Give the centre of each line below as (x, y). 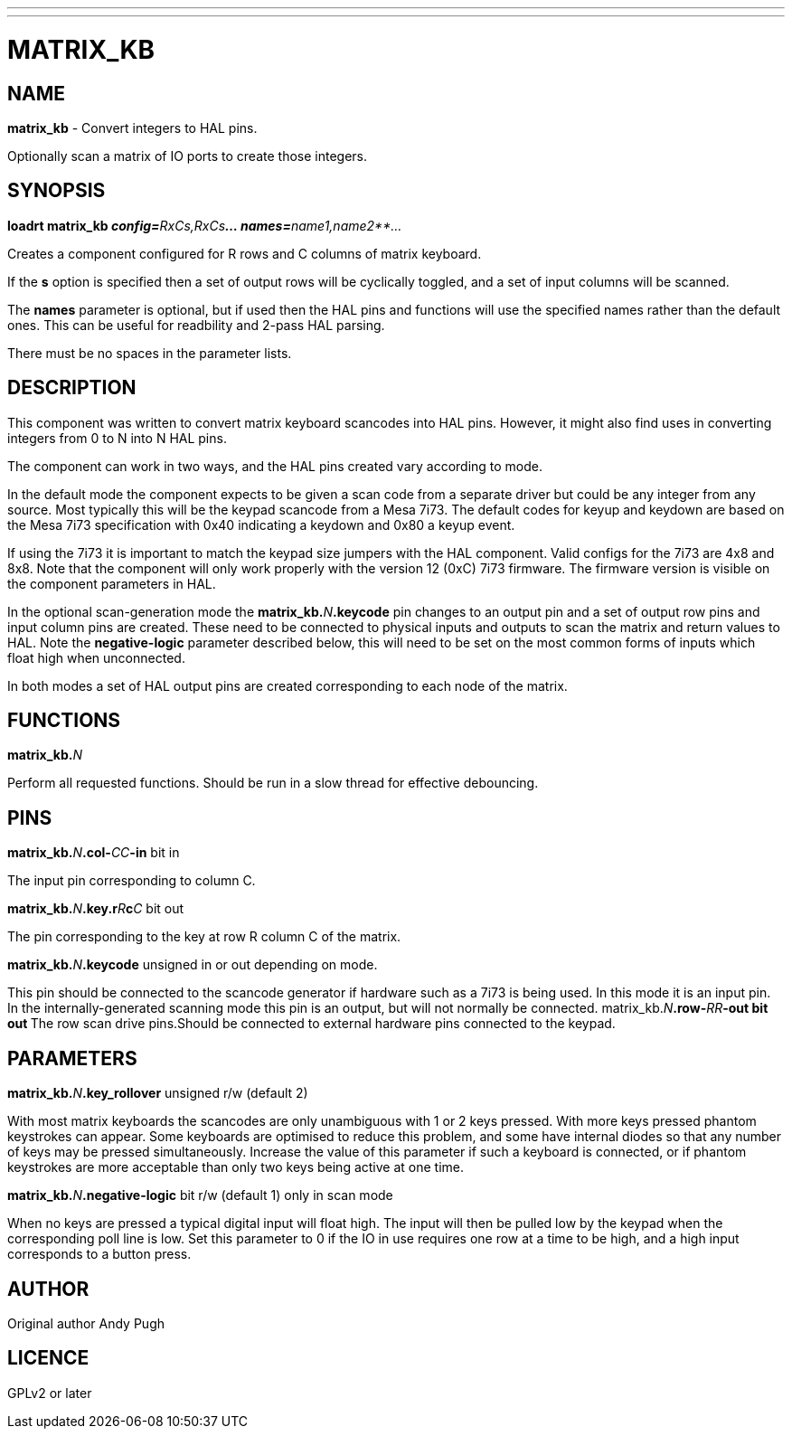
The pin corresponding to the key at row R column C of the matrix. (204, 937)
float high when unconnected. (96, 657)
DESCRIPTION (72, 388)
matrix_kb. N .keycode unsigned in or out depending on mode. (193, 965)
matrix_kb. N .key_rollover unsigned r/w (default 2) (158, 1093)
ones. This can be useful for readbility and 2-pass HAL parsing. (196, 325)
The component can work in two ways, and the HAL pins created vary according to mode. (275, 466)
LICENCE (48, 1358)
